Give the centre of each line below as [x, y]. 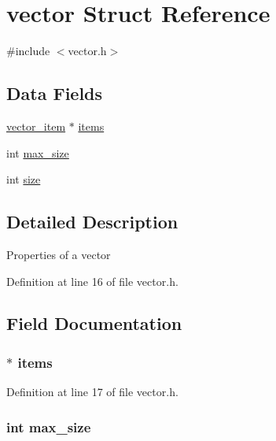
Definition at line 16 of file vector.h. [92, 281]
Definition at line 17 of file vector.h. [92, 392]
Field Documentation [94, 323]
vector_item [36, 126]
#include [28, 51]
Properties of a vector [59, 254]
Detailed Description [92, 222]
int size [24, 179]
